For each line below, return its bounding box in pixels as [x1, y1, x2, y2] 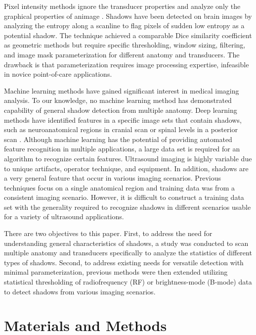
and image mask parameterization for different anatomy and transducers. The [4, 49, 240, 59]
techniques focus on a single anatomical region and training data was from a [4, 182, 235, 192]
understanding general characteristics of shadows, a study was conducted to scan [4, 238, 249, 248]
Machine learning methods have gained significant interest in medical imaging [4, 85, 239, 96]
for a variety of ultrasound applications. [4, 211, 124, 222]
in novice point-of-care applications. [4, 69, 112, 79]
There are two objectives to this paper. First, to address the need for [4, 228, 213, 239]
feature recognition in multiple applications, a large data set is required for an [4, 144, 240, 154]
